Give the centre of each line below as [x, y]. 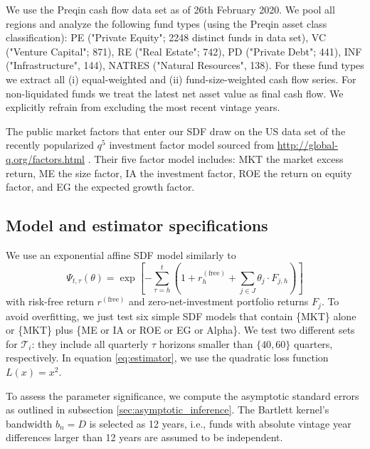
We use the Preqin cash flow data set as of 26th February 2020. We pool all [170, 9]
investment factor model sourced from [192, 145]
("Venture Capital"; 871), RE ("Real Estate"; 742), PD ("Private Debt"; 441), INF [184, 51]
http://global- [307, 145]
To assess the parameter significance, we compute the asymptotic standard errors [183, 395]
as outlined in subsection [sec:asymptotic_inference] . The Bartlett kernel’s [168, 410]
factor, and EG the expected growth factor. [100, 187]
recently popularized [50, 145]
